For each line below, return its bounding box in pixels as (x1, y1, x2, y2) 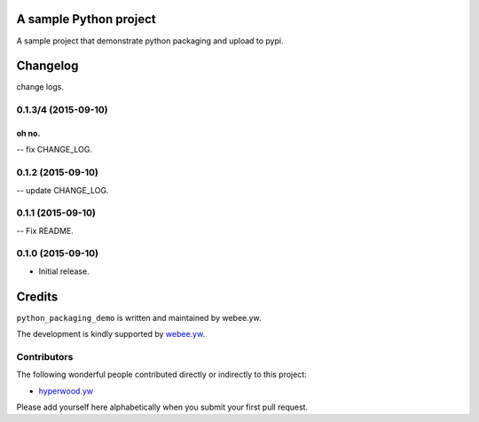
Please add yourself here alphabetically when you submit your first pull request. (16, 402, 309, 412)
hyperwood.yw (38, 386, 93, 396)
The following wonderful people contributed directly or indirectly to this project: (16, 369, 308, 380)
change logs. (16, 82, 64, 92)
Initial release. (38, 266, 90, 277)
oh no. (16, 128, 41, 138)
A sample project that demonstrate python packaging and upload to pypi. (16, 35, 284, 46)
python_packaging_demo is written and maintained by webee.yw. (16, 312, 262, 323)
